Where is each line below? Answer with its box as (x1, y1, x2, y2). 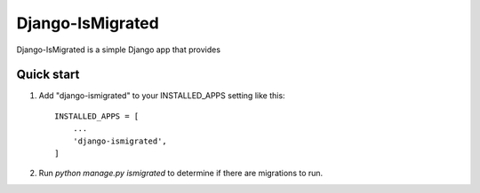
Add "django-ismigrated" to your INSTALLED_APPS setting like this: (38, 90, 285, 101)
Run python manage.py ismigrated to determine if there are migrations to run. (38, 168, 324, 179)
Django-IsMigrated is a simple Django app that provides (16, 44, 221, 55)
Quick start (16, 67, 80, 82)
